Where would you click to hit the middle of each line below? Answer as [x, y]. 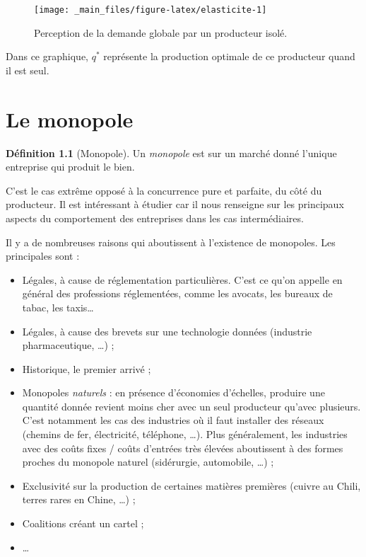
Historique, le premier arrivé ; [87, 368]
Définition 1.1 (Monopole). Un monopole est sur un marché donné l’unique [171, 153]
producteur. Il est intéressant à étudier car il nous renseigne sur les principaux [175, 204]
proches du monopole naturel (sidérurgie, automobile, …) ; [148, 462]
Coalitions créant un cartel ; [83, 523]
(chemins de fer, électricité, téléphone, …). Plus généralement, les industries [185, 434]
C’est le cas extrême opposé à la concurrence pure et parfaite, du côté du [164, 190]
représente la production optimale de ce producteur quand [229, 56]
